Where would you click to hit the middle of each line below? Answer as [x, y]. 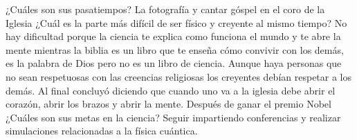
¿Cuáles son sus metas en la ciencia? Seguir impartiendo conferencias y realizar [173, 117]
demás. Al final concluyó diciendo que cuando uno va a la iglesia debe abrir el [171, 90]
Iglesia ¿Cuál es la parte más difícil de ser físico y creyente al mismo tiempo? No [176, 22]
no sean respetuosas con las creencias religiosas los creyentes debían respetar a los [179, 76]
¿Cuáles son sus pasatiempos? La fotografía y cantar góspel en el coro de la [165, 9]
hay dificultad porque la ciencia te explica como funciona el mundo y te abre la [173, 36]
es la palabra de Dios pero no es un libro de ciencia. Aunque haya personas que [174, 63]
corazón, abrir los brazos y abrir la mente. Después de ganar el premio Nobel [168, 104]
